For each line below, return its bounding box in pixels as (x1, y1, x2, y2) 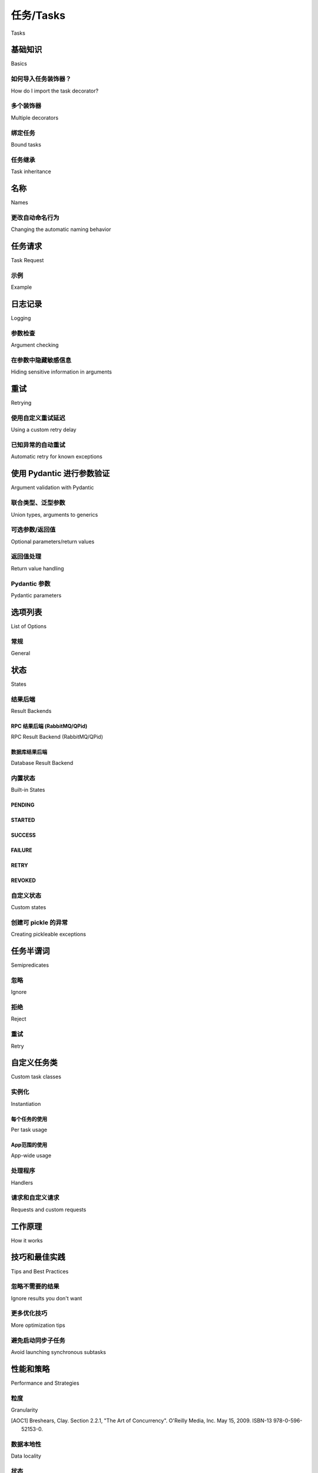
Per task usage (11, 1126, 48, 1134)
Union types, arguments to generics (11, 511, 98, 518)
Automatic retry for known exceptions (11, 453, 102, 460)
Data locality (11, 1452, 41, 1459)
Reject (11, 1015, 26, 1022)
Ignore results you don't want (11, 1294, 82, 1302)
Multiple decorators (11, 114, 59, 121)
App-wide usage (11, 1152, 52, 1159)
